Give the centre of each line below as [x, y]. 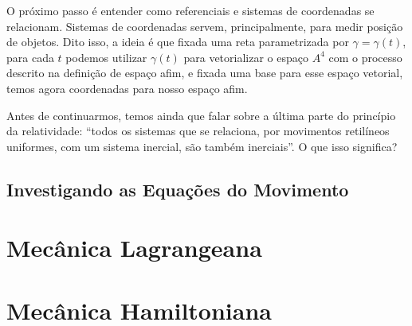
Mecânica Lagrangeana [134, 248]
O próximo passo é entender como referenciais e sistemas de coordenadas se [190, 10]
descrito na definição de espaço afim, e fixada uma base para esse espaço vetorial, [205, 73]
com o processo [365, 57]
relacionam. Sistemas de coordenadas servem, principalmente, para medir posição [205, 26]
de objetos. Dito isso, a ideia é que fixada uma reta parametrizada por [178, 42]
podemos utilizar [106, 57]
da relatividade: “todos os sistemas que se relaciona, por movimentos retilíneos [198, 131]
